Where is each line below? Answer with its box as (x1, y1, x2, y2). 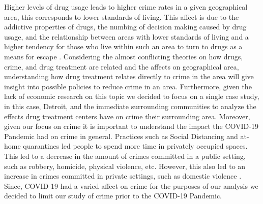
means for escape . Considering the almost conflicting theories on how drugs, (4, 51, 243, 61)
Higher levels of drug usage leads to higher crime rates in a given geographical (4, 2, 248, 12)
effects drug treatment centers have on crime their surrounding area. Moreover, (4, 111, 250, 121)
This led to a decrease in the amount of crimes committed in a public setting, (4, 150, 246, 161)
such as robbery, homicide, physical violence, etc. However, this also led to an (4, 160, 246, 171)
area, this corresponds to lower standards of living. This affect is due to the (4, 11, 239, 22)
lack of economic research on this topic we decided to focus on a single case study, (4, 91, 259, 101)
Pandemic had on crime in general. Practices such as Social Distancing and (4, 130, 238, 141)
